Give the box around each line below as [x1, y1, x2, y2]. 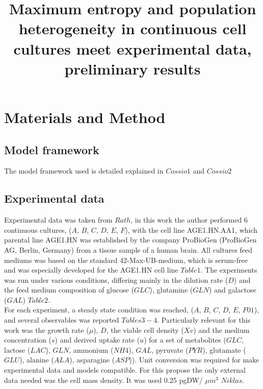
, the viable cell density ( [106, 324, 184, 335]
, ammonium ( [69, 344, 114, 355]
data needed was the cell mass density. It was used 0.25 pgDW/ [4, 374, 203, 385]
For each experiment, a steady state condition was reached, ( [4, 304, 194, 315]
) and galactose [209, 284, 256, 295]
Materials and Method [4, 106, 166, 127]
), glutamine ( [149, 284, 193, 295]
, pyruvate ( [151, 344, 189, 355]
